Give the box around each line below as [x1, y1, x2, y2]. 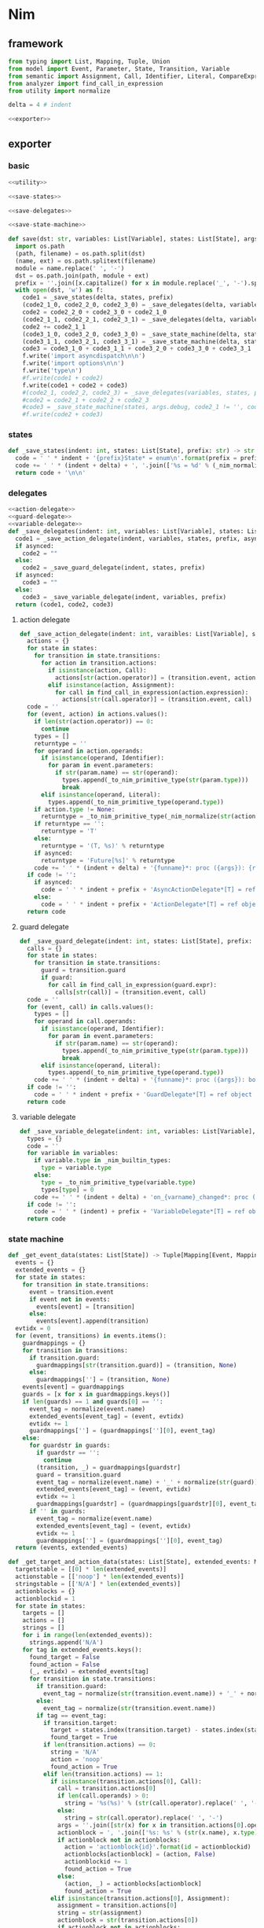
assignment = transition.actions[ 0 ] [57, 1901, 178, 1910]
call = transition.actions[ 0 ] [57, 1785, 156, 1793]
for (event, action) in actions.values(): [27, 710, 168, 719]
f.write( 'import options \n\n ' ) [22, 359, 125, 367]
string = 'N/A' [49, 1748, 101, 1757]
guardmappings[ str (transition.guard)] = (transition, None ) [36, 1361, 237, 1369]
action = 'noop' [49, 1755, 104, 1763]
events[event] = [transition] [36, 1303, 135, 1311]
